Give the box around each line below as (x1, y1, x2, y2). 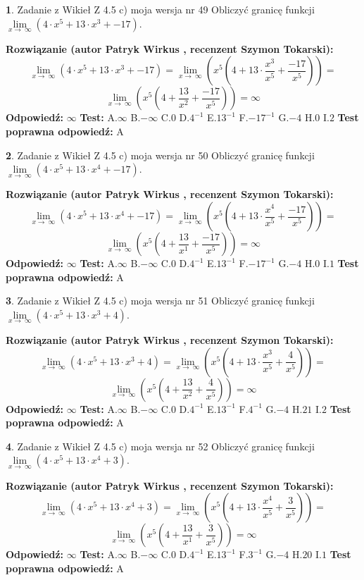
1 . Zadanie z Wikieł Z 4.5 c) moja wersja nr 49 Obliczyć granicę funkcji (6, 2, 315, 16)
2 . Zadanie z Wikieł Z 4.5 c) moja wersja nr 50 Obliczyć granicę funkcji (6, 147, 315, 162)
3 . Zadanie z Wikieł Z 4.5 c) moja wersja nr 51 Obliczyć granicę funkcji (6, 293, 315, 308)
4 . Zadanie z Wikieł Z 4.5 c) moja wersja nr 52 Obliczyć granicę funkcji (6, 438, 315, 453)
